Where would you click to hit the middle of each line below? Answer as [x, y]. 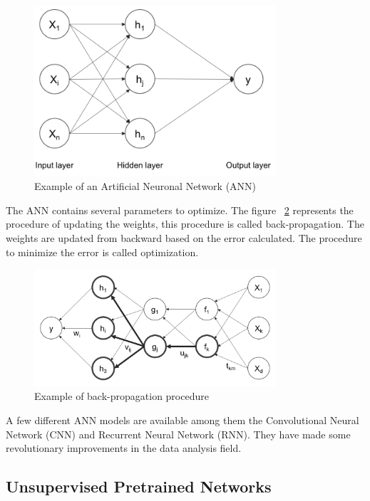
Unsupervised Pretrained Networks [139, 486]
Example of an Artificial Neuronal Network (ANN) [145, 186]
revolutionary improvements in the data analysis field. [124, 448]
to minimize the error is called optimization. [102, 252]
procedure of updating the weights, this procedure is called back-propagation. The [185, 224]
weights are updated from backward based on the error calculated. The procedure [184, 237]
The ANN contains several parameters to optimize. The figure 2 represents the [180, 210]
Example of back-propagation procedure [122, 396]
